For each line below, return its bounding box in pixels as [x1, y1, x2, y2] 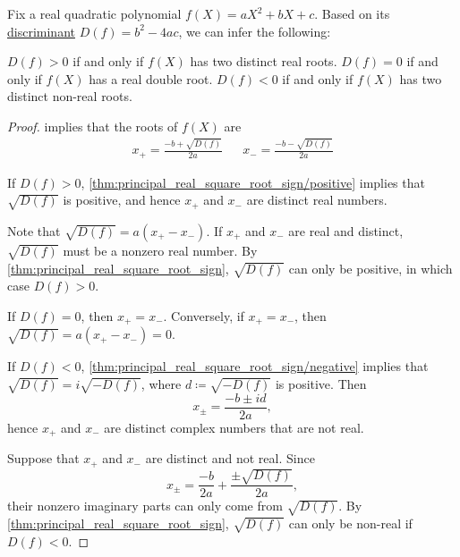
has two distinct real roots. [190, 52, 337, 71]
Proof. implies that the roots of [7, 116, 178, 135]
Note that [7, 221, 61, 240]
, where [141, 374, 182, 392]
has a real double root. [89, 69, 213, 88]
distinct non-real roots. [7, 87, 132, 105]
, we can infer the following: [178, 21, 331, 40]
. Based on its [314, 4, 390, 22]
